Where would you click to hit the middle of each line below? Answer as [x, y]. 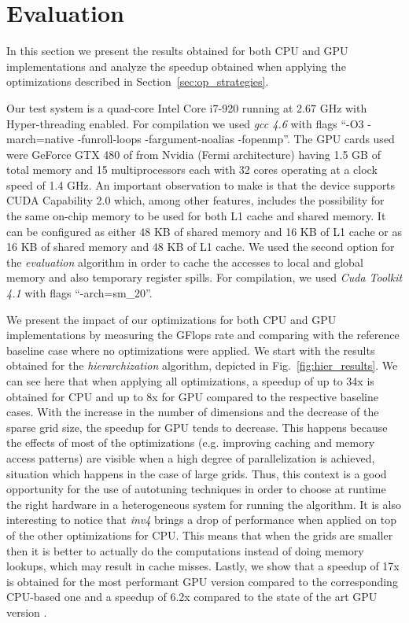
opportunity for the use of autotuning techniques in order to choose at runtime [196, 489]
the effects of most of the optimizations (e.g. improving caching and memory [191, 442]
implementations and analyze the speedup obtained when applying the [176, 66]
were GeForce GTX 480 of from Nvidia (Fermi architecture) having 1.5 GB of [193, 154]
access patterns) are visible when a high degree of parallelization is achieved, [191, 457]
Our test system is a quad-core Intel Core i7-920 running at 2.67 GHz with [187, 107]
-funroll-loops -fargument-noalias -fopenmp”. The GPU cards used [236, 139]
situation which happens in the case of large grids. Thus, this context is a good [197, 473]
